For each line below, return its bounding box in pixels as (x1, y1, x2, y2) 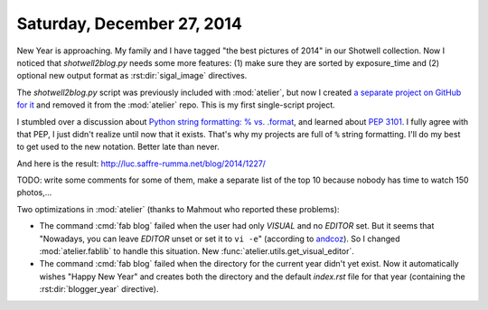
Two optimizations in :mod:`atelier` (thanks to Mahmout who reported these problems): (16, 203, 340, 214)
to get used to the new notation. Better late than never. (16, 141, 221, 153)
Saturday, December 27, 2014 (16, 14, 243, 33)
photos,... (16, 187, 52, 198)
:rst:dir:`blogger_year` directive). (39, 284, 159, 295)
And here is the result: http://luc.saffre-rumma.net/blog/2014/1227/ (16, 158, 267, 169)
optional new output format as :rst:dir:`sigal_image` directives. (16, 70, 248, 81)
